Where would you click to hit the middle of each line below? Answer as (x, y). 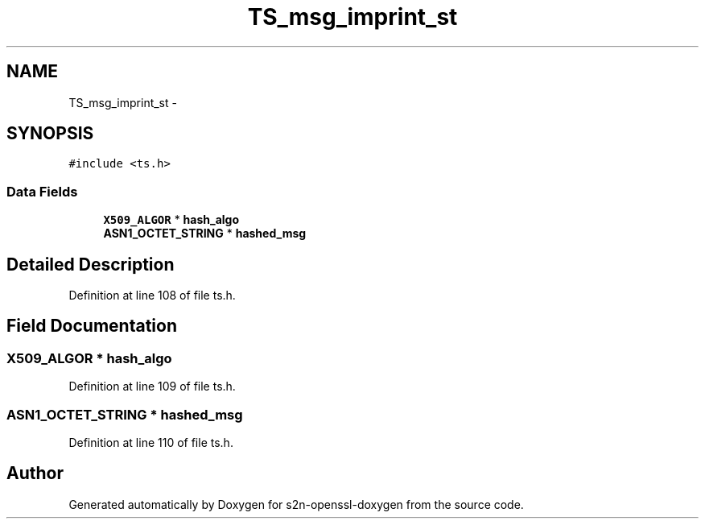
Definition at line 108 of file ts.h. (152, 296)
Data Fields (42, 191)
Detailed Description (91, 264)
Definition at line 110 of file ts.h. (151, 442)
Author (35, 473)
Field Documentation (92, 326)
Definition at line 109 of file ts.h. (152, 387)
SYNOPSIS (50, 134)
